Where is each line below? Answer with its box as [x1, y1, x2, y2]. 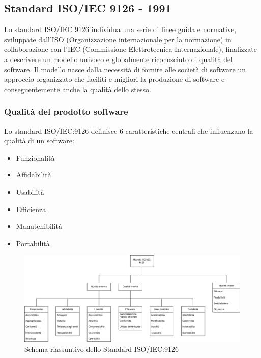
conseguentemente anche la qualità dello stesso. [4, 83, 151, 94]
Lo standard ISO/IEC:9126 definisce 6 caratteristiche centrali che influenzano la [4, 125, 253, 136]
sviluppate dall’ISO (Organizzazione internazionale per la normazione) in [4, 34, 231, 44]
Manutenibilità [16, 221, 63, 231]
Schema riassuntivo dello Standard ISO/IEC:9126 [24, 343, 179, 354]
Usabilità [16, 186, 44, 197]
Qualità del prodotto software [4, 105, 128, 118]
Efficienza [16, 203, 46, 214]
